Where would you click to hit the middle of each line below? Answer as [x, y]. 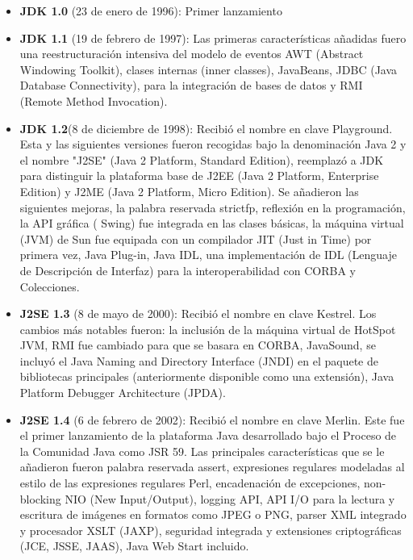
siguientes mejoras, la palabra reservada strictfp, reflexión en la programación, [213, 207]
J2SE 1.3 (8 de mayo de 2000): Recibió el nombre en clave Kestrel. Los [198, 313]
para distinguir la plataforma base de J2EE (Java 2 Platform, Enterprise [199, 176]
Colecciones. [50, 286]
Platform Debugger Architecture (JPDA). [123, 393]
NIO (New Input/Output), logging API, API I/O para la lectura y [230, 498]
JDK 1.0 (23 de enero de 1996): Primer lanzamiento [151, 10]
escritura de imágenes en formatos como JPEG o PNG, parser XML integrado [213, 514]
